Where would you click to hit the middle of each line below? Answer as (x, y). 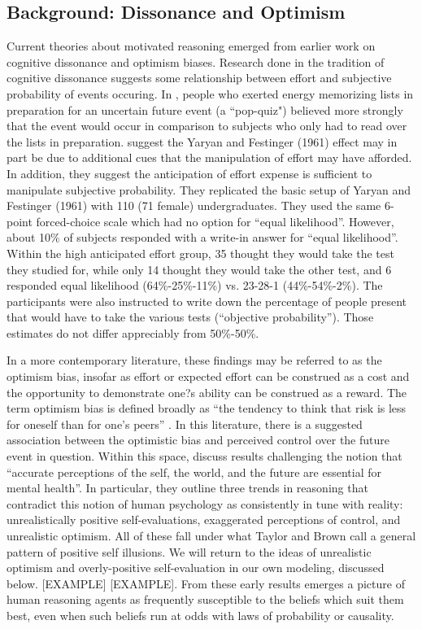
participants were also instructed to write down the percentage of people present (207, 301)
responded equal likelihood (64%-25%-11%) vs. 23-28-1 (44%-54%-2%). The (195, 285)
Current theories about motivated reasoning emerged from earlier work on (191, 46)
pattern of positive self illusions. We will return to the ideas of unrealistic (189, 551)
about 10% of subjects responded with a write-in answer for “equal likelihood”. (202, 237)
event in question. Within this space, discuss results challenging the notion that (204, 456)
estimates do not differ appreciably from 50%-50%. (133, 332)
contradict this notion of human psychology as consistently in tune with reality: (205, 503)
